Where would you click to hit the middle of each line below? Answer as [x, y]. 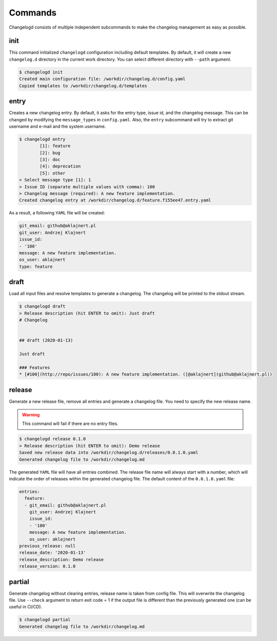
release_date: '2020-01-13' [52, 553]
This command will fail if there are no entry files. [70, 424]
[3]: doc [50, 160]
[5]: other [52, 173]
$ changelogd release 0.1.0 [52, 439]
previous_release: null [48, 546]
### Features [35, 367]
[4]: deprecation [60, 166]
